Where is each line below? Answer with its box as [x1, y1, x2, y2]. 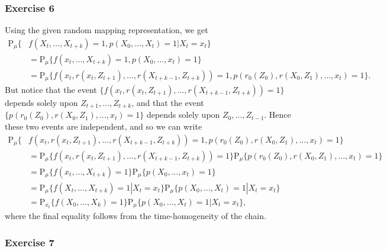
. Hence [264, 108, 291, 121]
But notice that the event [5, 83, 97, 95]
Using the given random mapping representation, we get [5, 24, 208, 36]
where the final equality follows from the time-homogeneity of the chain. [5, 210, 266, 222]
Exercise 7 [5, 234, 54, 249]
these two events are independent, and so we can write [5, 120, 202, 132]
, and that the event [131, 96, 204, 108]
